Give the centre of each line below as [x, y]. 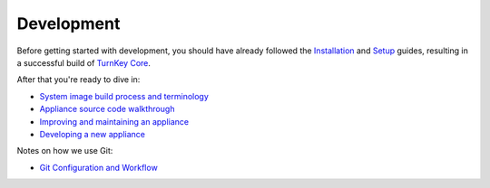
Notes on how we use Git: [65, 151]
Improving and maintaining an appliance [114, 121]
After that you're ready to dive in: [78, 80]
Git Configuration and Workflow [98, 167]
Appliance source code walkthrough [107, 109]
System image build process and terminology [124, 96]
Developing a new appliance [92, 134]
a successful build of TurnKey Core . [84, 62]
